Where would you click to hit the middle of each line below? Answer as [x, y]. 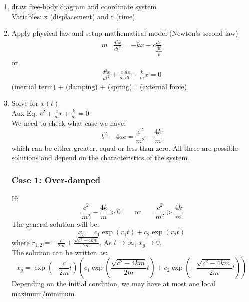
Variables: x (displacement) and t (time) [73, 16]
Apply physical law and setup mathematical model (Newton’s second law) [125, 33]
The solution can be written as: [60, 252]
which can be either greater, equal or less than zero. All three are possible [124, 148]
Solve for [25, 103]
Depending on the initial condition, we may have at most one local [114, 283]
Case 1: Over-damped [56, 180]
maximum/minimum [43, 293]
